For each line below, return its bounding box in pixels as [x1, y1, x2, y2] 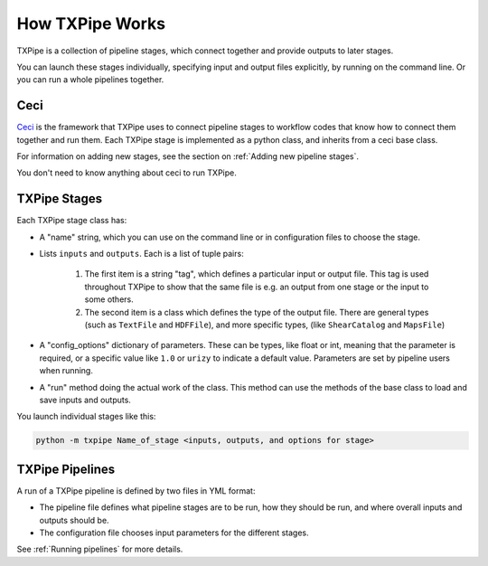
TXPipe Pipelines [16, 461, 116, 476]
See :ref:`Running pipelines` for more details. [16, 543, 183, 555]
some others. [84, 294, 135, 305]
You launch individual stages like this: [16, 411, 156, 422]
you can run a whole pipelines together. [16, 74, 164, 85]
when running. [39, 365, 94, 376]
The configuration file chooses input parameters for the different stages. [39, 527, 309, 538]
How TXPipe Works [16, 14, 166, 33]
